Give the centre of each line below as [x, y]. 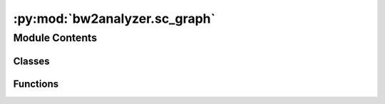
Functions [36, 84]
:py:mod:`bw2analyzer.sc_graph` [114, 19]
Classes [31, 61]
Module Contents [55, 38]
